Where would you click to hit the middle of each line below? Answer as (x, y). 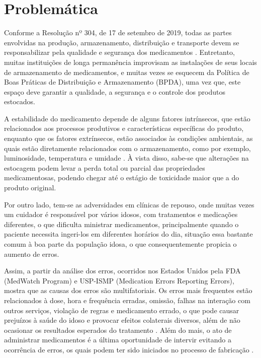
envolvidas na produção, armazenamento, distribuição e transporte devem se (122, 42)
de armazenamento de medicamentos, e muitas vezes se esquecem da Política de (127, 72)
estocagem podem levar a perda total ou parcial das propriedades (105, 167)
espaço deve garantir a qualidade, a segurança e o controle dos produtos (115, 91)
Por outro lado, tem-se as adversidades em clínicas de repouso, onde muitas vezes (129, 204)
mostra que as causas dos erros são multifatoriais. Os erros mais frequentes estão (128, 290)
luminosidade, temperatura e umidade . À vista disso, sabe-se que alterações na (126, 158)
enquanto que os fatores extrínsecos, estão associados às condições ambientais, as (128, 138)
